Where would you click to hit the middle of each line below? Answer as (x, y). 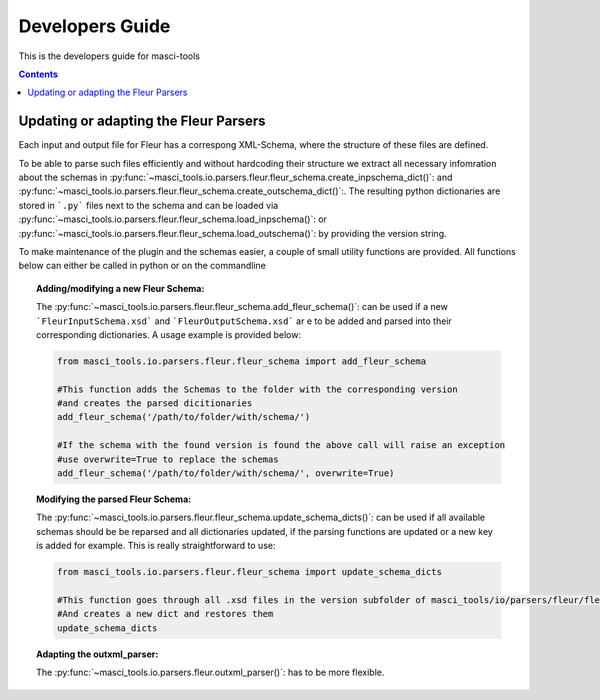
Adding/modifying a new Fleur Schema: (120, 288)
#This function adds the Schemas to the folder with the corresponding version (257, 389)
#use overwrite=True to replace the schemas (167, 459)
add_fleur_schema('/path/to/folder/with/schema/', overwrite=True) (225, 473)
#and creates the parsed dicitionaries (154, 403)
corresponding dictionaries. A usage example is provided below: (169, 334)
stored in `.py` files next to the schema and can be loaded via (148, 205)
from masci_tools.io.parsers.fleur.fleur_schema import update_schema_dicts (249, 572)
